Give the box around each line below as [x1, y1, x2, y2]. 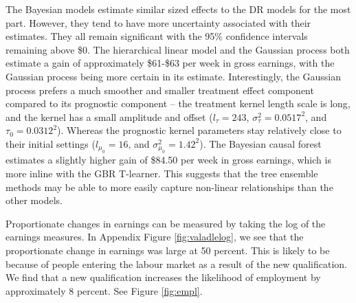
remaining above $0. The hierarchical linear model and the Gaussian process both [5, 42, 350, 56]
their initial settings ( [5, 136, 96, 150]
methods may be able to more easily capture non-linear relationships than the [5, 179, 333, 194]
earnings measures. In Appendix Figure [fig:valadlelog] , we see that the [5, 229, 304, 244]
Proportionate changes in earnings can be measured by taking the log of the [5, 216, 326, 230]
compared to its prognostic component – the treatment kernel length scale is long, [5, 96, 351, 111]
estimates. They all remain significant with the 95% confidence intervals [5, 29, 308, 43]
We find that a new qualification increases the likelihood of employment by [5, 270, 321, 284]
